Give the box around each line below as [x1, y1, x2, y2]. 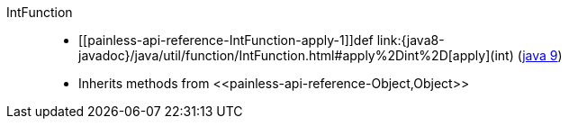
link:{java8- [376, 32, 445, 48]
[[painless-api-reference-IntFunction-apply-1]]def [78, 32, 374, 48]
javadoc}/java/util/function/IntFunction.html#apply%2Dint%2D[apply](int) [78, 48, 514, 63]
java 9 [522, 48, 558, 63]
